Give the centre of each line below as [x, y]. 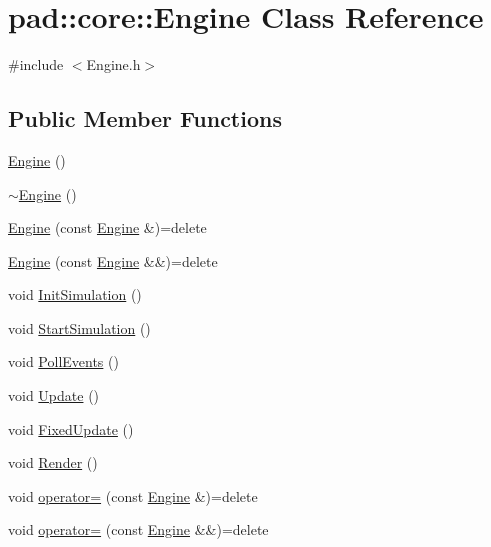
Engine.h [113, 64]
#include [36, 64]
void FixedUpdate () [71, 428]
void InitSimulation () [75, 294]
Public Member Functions [145, 118]
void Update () [54, 395]
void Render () [53, 462]
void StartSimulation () [79, 327]
